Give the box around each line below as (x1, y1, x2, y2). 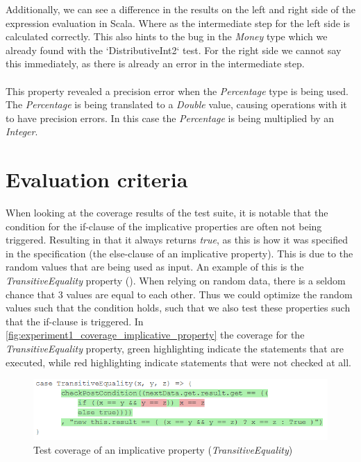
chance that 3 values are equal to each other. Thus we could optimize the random (6, 286, 353, 301)
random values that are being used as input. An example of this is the (6, 259, 304, 274)
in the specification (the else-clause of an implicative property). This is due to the (6, 246, 353, 260)
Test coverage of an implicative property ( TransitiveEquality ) (33, 442, 293, 456)
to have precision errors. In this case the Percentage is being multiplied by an (6, 110, 335, 125)
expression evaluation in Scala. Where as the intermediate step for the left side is (6, 15, 351, 30)
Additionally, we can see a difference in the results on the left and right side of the (6, 2, 356, 16)
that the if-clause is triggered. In (6, 314, 144, 328)
